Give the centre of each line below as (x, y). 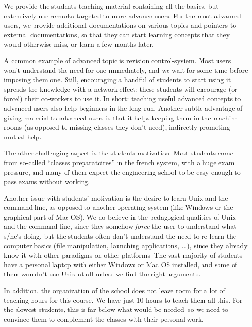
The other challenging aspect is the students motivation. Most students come (118, 153)
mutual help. (23, 136)
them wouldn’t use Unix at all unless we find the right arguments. (102, 274)
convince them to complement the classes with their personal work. (104, 318)
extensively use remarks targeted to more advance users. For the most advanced (123, 15)
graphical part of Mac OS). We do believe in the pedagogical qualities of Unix (120, 216)
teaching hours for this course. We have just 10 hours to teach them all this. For (123, 300)
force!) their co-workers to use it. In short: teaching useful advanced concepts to (123, 98)
